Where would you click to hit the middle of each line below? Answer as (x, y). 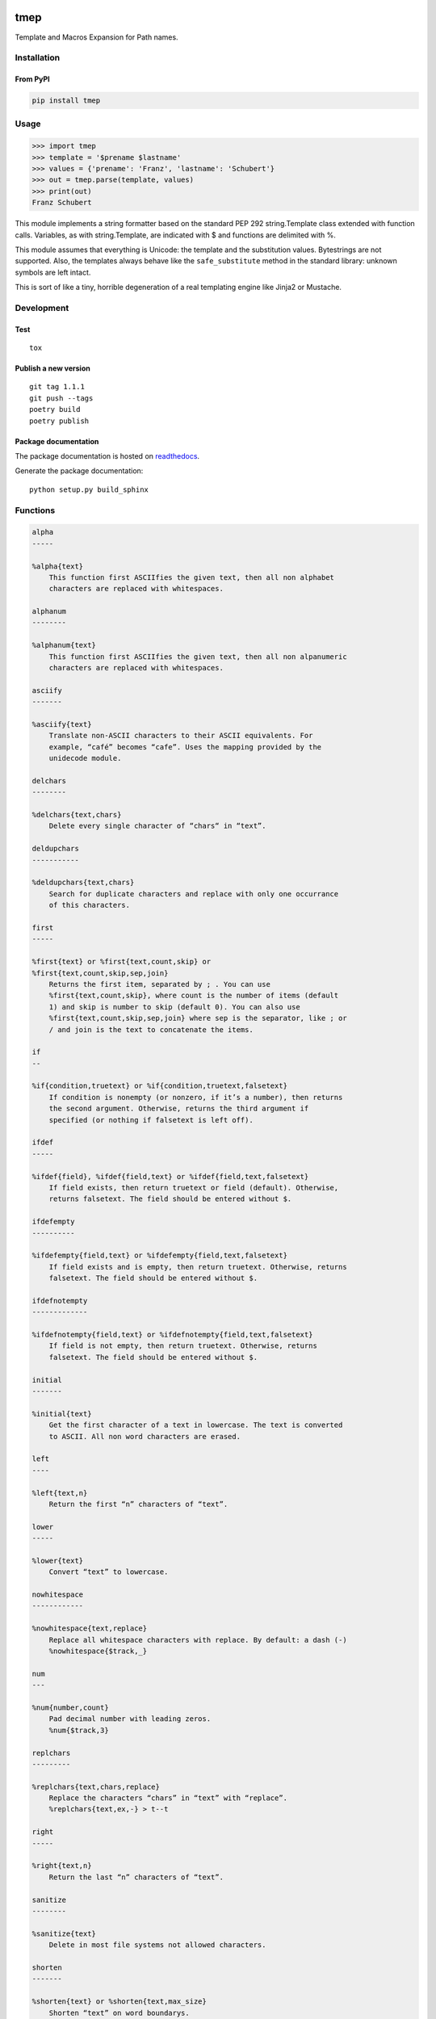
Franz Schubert (62, 203)
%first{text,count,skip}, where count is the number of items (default (194, 996)
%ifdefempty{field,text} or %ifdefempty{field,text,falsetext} (160, 1255)
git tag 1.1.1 (57, 387)
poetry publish (59, 421)
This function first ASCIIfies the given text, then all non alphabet (192, 577)
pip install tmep (66, 101)
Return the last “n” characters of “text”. (136, 1877)
